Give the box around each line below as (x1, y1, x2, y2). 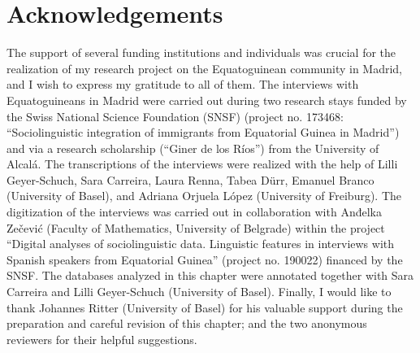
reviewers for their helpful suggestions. (6, 330, 197, 347)
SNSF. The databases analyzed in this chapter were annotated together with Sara (6, 267, 414, 284)
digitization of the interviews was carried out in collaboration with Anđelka (6, 203, 382, 220)
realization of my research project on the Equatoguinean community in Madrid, (6, 59, 403, 76)
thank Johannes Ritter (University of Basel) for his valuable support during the (6, 299, 403, 316)
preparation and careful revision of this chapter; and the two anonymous (6, 315, 367, 332)
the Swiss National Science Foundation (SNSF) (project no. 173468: (6, 107, 344, 124)
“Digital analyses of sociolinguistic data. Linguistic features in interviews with (6, 235, 395, 252)
